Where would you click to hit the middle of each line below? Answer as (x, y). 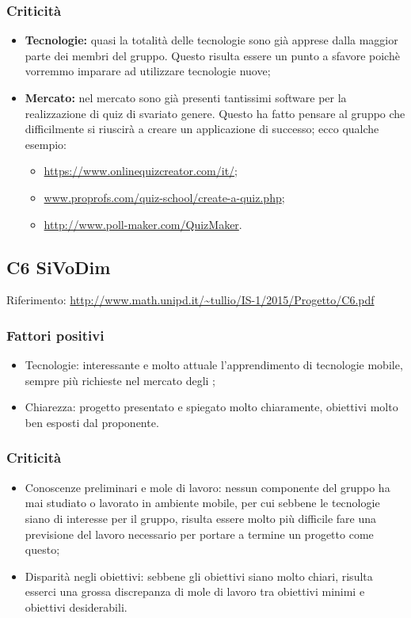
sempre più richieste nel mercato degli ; (120, 380)
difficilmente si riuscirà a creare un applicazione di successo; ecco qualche (202, 129)
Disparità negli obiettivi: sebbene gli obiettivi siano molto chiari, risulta (199, 576)
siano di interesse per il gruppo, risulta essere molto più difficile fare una (201, 518)
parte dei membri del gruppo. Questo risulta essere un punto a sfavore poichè (212, 55)
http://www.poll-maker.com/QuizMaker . (143, 224)
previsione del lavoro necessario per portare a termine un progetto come (199, 534)
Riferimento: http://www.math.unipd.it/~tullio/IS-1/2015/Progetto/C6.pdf (190, 300)
